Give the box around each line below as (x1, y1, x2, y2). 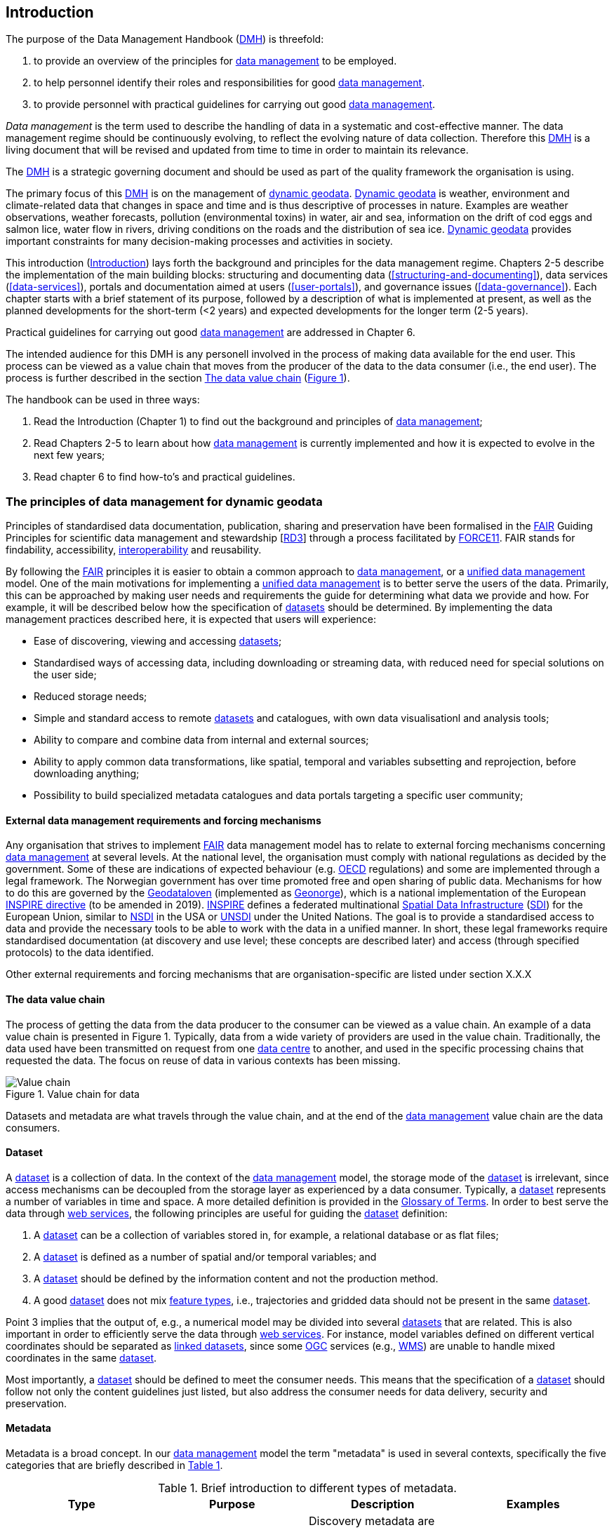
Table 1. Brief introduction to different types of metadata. (158, 1481, 457, 1496)
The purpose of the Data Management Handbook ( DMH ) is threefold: (6, 33, 324, 46)
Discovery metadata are (309, 1514, 435, 1529)
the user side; (34, 669, 97, 681)
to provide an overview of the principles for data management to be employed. (34, 55, 397, 67)
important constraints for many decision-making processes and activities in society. (6, 235, 393, 248)
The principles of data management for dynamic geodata (6, 494, 323, 509)
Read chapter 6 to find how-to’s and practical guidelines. (34, 471, 295, 483)
